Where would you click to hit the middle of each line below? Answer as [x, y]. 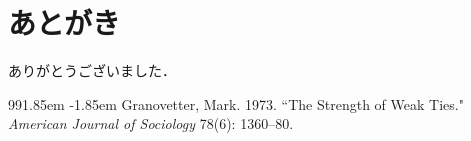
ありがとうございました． [92, 70]
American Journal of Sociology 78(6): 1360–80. [151, 123]
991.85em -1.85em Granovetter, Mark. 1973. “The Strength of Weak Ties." [236, 103]
